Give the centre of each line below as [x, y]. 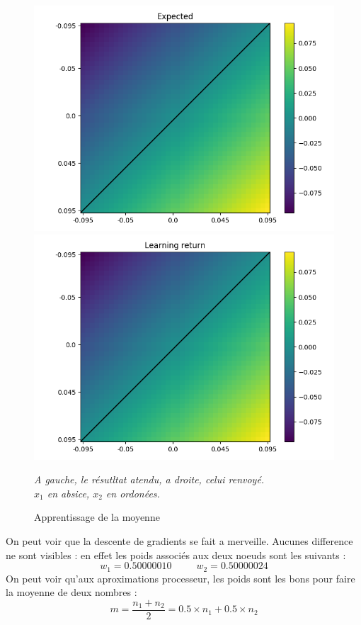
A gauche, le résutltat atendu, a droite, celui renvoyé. [149, 479]
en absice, [68, 493]
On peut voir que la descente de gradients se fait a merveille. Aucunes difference [179, 540]
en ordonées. [133, 493]
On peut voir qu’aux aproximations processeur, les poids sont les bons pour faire [180, 578]
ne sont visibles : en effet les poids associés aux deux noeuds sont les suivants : [176, 554]
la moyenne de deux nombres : [71, 592]
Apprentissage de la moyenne [97, 517]
